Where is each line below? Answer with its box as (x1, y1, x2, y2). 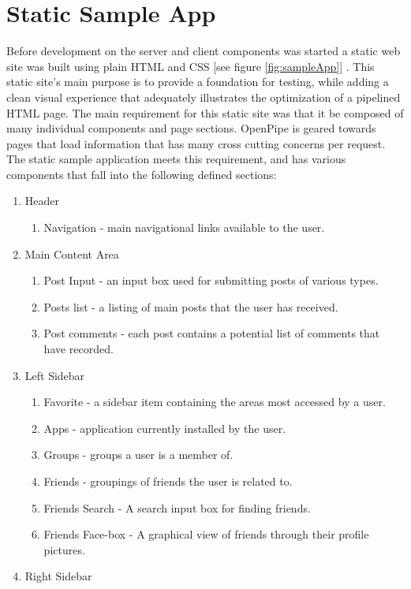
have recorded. (43, 341, 114, 357)
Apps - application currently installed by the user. (43, 419, 286, 436)
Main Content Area (24, 245, 119, 262)
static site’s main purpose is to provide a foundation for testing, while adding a (6, 73, 389, 90)
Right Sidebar (24, 568, 92, 584)
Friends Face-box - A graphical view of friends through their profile (43, 526, 369, 542)
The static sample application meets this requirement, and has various (6, 151, 346, 167)
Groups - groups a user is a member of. (43, 446, 234, 463)
